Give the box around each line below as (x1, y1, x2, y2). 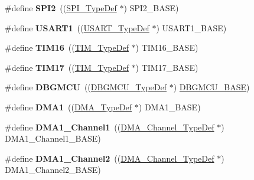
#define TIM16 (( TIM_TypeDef (5, 41, 129, 54)
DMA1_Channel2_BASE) (5, 163, 101, 176)
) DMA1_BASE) (138, 100, 201, 113)
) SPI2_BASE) (123, 2, 179, 14)
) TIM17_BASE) (135, 61, 198, 73)
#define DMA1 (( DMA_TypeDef (5, 100, 132, 113)
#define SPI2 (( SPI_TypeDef (5, 2, 117, 14)
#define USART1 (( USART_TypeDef (5, 21, 149, 34)
